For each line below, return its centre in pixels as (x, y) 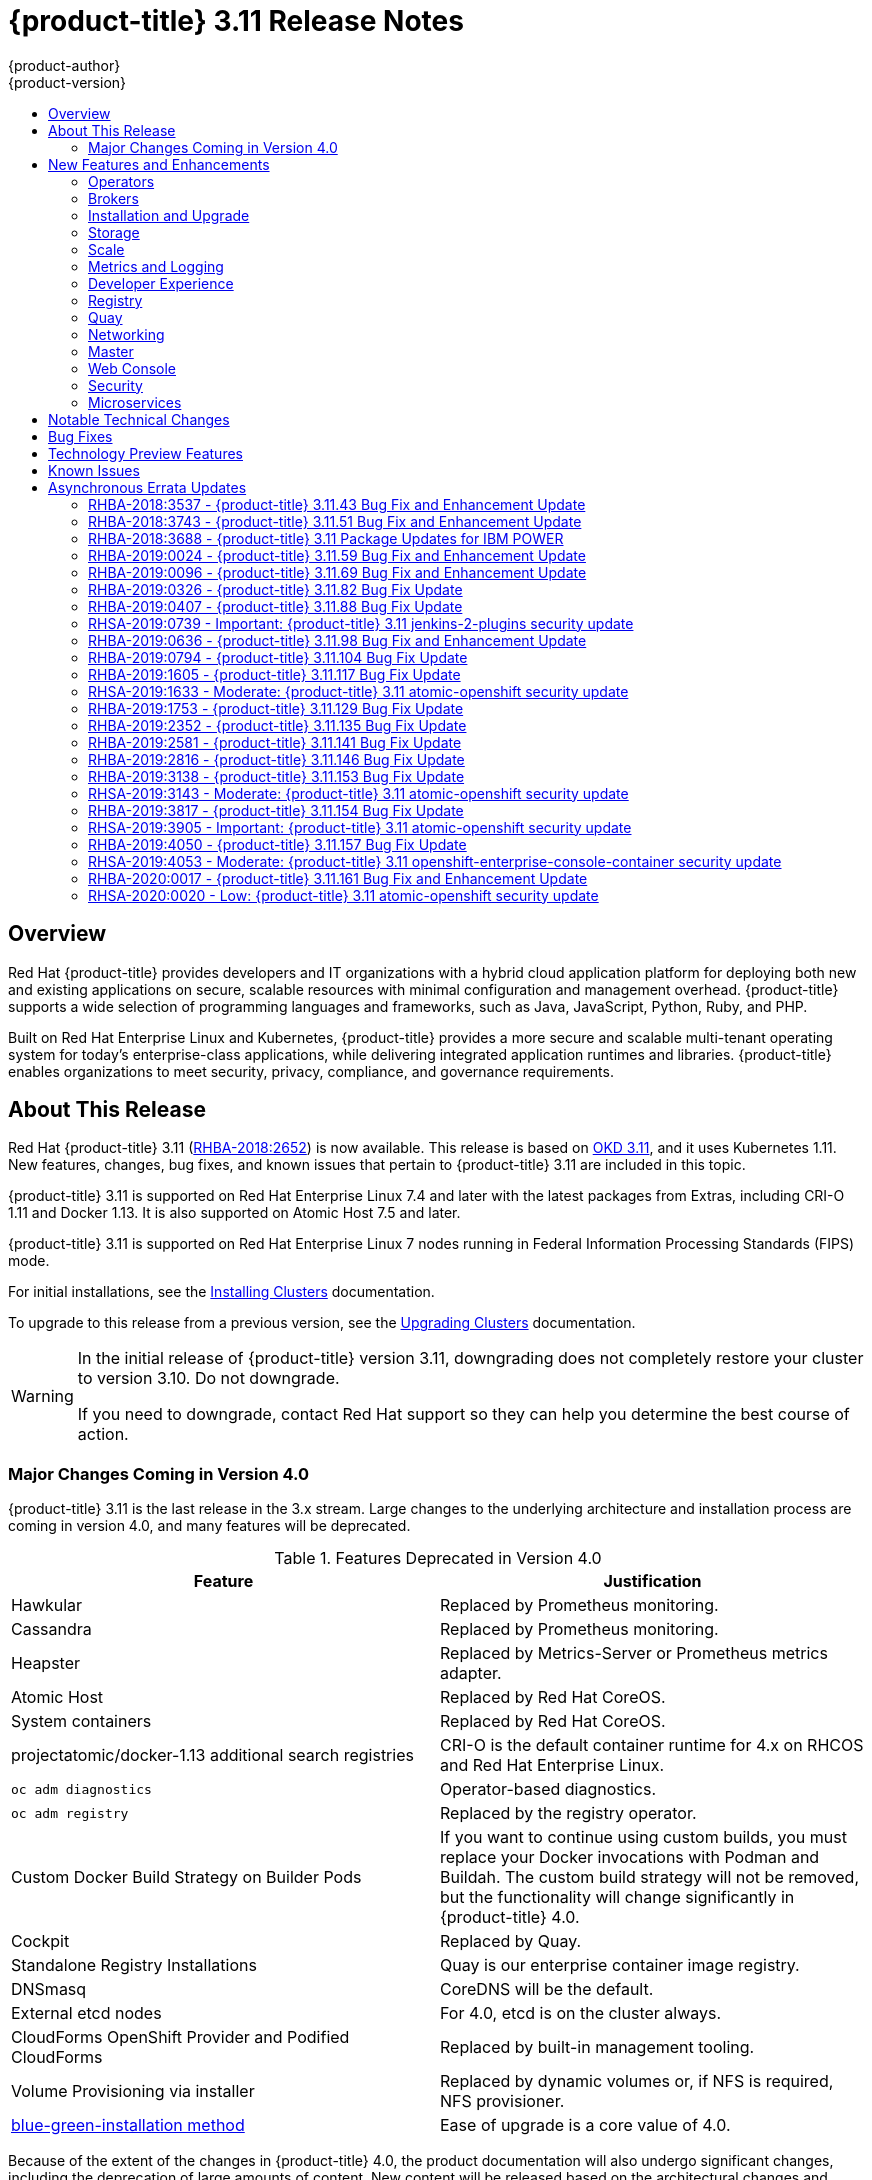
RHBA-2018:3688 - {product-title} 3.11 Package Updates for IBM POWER (326, 538)
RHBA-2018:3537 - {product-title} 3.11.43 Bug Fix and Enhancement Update (337, 504)
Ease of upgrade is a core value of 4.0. (585, 2125)
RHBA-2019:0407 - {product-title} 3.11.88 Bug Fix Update (275, 606)
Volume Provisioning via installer (133, 2091)
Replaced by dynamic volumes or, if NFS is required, (637, 2081)
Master (111, 351)
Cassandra (51, 1629)
